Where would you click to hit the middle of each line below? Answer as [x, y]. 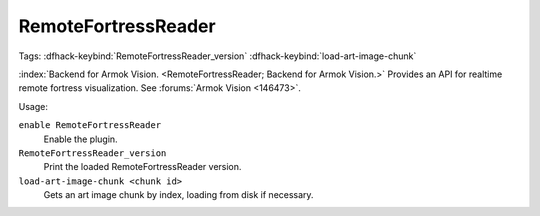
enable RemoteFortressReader [90, 125]
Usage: [33, 106]
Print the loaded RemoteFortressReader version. [142, 167]
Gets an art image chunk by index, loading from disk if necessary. [178, 195]
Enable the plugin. [81, 139]
